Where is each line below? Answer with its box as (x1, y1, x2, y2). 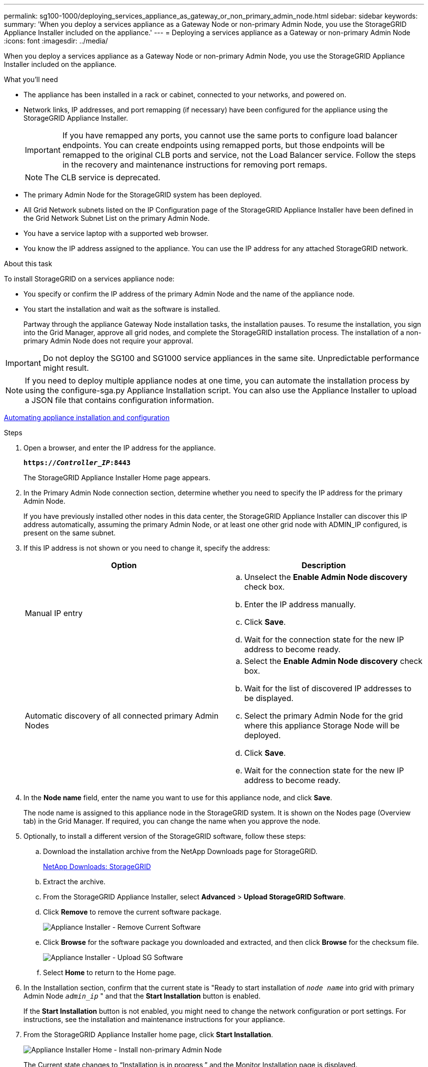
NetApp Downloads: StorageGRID (43, 862, 151, 871)
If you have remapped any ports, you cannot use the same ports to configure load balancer (62, 130, 398, 140)
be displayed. (244, 693, 294, 703)
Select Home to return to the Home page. (43, 968, 176, 977)
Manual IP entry (25, 608, 83, 618)
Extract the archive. (43, 877, 106, 886)
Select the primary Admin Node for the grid (244, 711, 403, 721)
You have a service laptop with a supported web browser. (23, 229, 209, 237)
